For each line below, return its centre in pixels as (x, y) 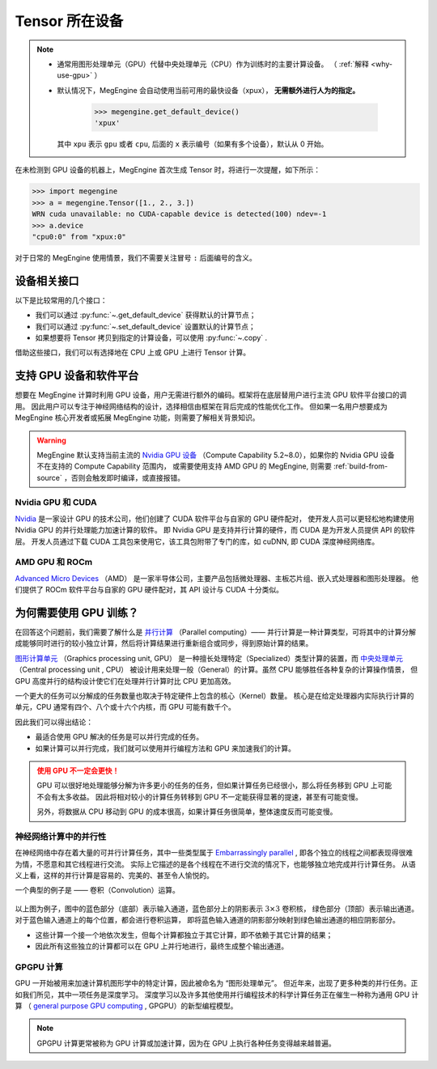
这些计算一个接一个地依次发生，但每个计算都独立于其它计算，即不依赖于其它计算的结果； (184, 935)
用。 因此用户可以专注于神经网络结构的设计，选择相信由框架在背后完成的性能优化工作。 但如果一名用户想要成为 (201, 406)
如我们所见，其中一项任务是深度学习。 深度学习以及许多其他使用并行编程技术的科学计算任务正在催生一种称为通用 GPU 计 (217, 995)
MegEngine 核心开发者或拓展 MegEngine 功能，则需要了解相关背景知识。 (137, 418)
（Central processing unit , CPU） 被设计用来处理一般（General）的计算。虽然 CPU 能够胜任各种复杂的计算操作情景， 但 (216, 670)
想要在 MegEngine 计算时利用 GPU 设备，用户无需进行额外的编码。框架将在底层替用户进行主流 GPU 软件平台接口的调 (211, 395)
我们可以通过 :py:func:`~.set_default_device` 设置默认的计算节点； (145, 326)
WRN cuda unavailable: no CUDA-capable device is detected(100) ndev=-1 (179, 214)
